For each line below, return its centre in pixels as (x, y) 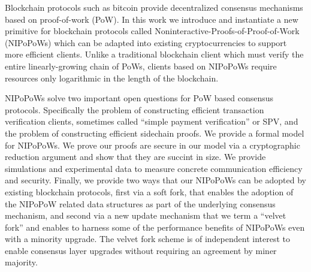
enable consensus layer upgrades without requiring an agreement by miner (141, 250)
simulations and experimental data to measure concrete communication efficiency (154, 168)
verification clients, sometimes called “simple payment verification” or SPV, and (152, 121)
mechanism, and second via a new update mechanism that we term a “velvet (146, 215)
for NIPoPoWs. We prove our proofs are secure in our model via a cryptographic (153, 145)
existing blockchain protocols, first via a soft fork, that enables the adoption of (149, 191)
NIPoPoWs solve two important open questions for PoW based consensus (139, 98)
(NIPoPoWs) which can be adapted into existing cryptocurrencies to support (146, 42)
